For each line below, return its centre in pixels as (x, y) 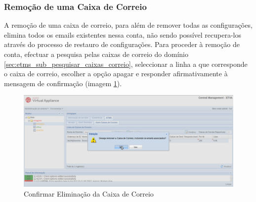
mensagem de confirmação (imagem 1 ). (63, 83)
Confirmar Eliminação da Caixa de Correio (89, 193)
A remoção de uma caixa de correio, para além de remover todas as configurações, (128, 25)
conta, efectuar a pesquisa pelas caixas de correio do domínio (96, 54)
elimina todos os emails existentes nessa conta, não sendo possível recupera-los (123, 34)
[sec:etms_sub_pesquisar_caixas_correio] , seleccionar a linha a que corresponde (126, 64)
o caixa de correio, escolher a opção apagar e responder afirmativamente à (116, 74)
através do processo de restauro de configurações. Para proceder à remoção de (122, 44)
